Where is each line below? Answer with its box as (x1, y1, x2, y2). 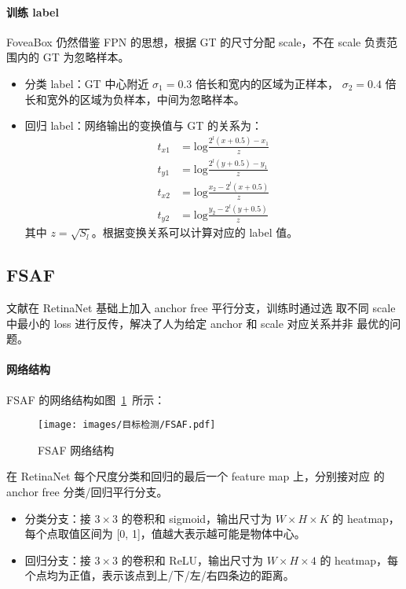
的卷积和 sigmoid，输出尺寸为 (121, 510, 272, 526)
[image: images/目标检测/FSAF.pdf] (38, 419, 216, 431)
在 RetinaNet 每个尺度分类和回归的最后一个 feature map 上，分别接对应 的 (6, 468, 385, 484)
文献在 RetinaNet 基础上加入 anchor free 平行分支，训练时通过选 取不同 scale (6, 300, 396, 315)
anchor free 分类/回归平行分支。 (6, 484, 168, 500)
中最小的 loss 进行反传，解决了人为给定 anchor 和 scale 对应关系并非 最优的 (6, 315, 390, 331)
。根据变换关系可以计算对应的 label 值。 (91, 224, 298, 241)
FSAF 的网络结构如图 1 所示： (6, 391, 166, 407)
